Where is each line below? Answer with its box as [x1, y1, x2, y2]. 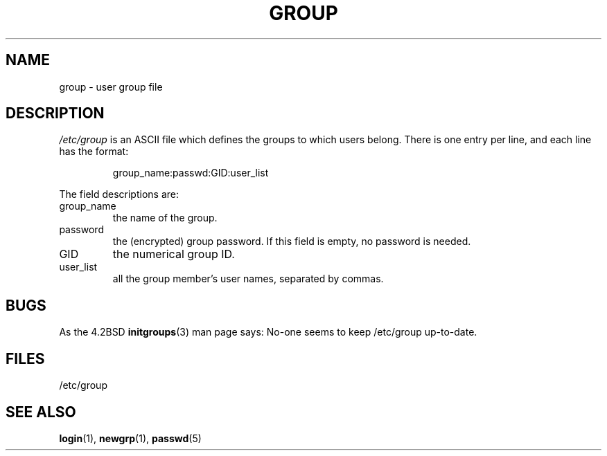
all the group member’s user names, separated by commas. [112, 273, 384, 285]
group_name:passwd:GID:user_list [112, 167, 269, 179]
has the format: [59, 145, 129, 158]
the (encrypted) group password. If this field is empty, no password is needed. [112, 235, 471, 248]
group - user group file [59, 80, 163, 93]
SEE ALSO [6, 403, 76, 421]
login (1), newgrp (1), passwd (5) [59, 432, 202, 444]
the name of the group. [112, 212, 218, 224]
